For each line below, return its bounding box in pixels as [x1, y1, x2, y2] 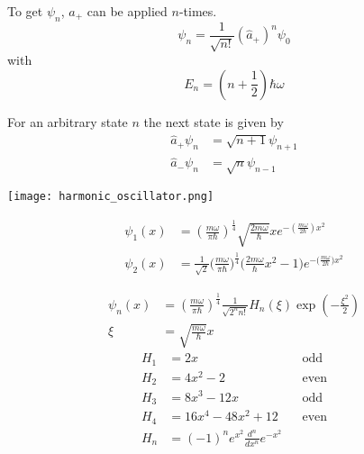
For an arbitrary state [7, 112, 128, 131]
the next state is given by [143, 112, 284, 131]
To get [7, 2, 43, 20]
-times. [178, 2, 217, 20]
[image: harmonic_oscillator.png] [7, 190, 214, 204]
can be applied [86, 2, 168, 20]
